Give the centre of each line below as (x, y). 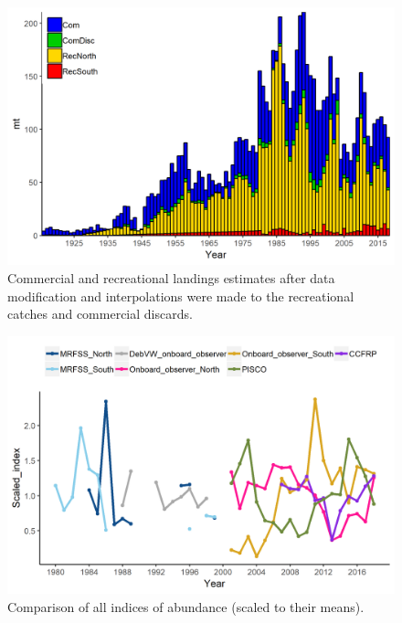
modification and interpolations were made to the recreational (181, 296)
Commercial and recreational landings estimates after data (171, 277)
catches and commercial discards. (100, 314)
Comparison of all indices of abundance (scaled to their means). (186, 606)
